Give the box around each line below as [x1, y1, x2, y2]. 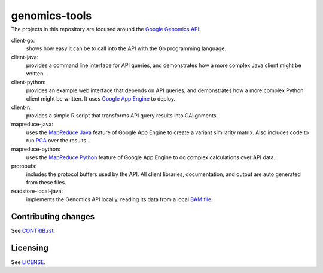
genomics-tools [11, 9, 92, 22]
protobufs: [11, 162, 37, 169]
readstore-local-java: [11, 187, 63, 195]
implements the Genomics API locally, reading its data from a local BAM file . [26, 196, 213, 203]
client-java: [11, 53, 39, 60]
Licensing [11, 242, 49, 253]
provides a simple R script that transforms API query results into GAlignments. [26, 112, 218, 119]
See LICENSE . [11, 258, 46, 266]
